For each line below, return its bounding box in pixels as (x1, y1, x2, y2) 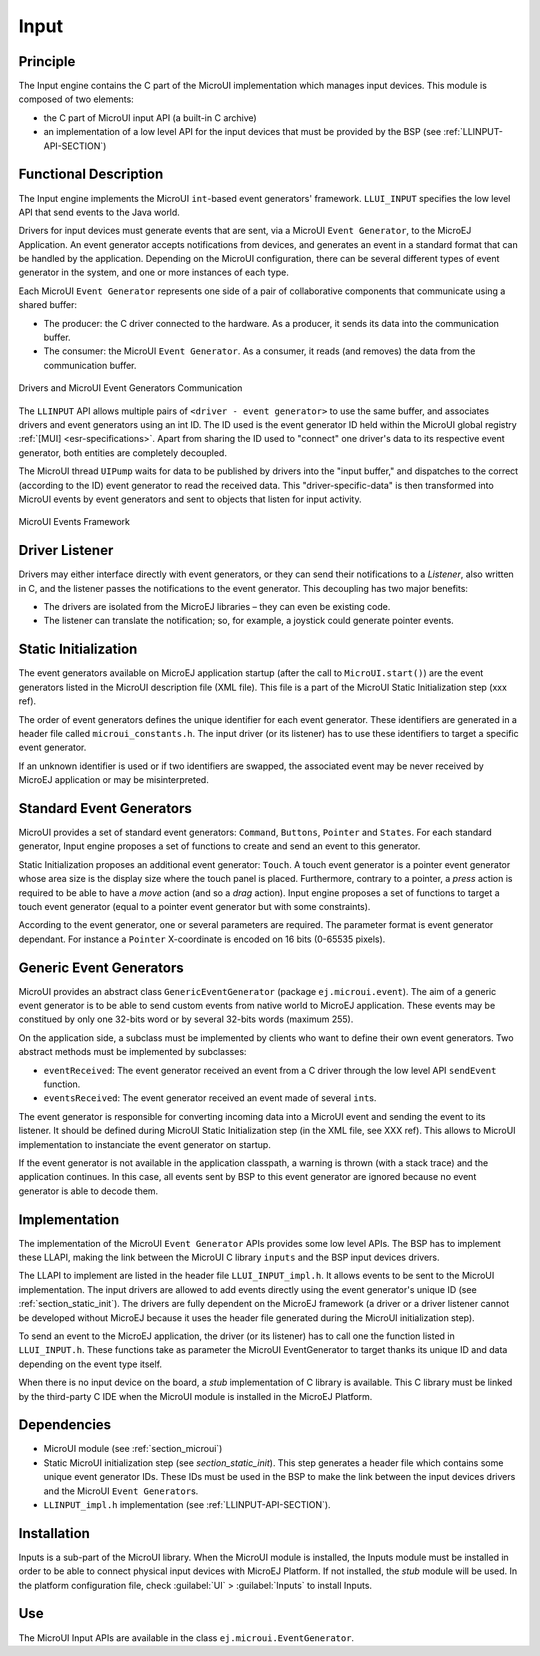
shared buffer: (18, 299, 77, 311)
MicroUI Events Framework (18, 516, 130, 528)
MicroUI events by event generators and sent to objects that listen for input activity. (18, 493, 362, 505)
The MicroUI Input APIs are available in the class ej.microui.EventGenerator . (18, 1631, 355, 1644)
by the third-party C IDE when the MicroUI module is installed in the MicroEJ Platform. (18, 1390, 373, 1402)
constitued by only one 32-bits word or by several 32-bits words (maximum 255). (18, 1013, 354, 1025)
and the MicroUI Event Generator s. (43, 1485, 199, 1497)
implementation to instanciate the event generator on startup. (18, 1138, 272, 1150)
